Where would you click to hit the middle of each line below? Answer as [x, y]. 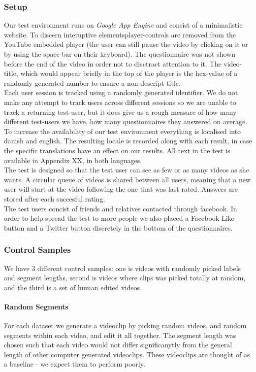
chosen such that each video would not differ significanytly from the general [118, 345]
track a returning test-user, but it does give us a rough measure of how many [120, 112]
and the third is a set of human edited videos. [73, 287]
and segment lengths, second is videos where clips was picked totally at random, [125, 278]
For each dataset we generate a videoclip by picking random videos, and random [125, 325]
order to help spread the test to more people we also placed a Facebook [112, 218]
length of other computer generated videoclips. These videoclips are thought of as [127, 354]
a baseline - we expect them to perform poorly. [75, 364]
